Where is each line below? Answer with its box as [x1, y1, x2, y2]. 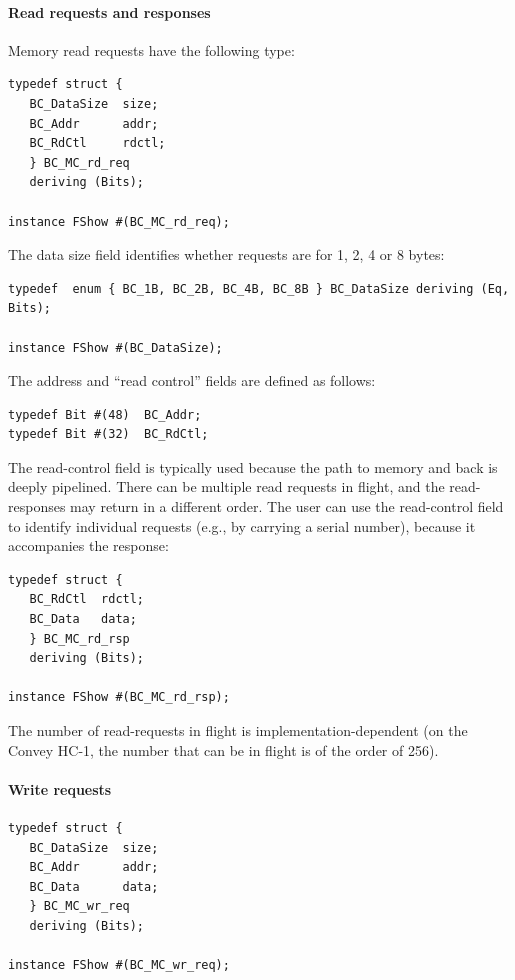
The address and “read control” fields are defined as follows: [8, 370, 376, 391]
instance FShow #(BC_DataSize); [8, 340, 223, 355]
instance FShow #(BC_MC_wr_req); [8, 958, 230, 973]
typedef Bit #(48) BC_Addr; [8, 407, 202, 422]
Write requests [8, 778, 112, 799]
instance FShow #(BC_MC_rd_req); [8, 214, 230, 229]
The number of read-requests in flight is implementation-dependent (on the [8, 720, 468, 741]
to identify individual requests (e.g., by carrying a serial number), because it [8, 515, 476, 536]
